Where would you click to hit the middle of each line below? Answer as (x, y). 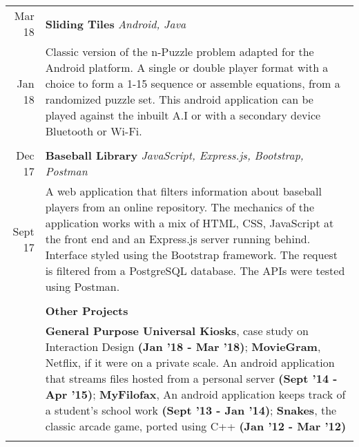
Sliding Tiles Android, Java (116, 23)
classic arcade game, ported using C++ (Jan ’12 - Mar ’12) (196, 426)
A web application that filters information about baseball (183, 191)
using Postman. (83, 286)
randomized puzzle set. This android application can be (179, 99)
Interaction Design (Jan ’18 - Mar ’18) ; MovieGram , (183, 346)
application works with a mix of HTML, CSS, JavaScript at (190, 223)
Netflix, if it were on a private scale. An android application (190, 362)
